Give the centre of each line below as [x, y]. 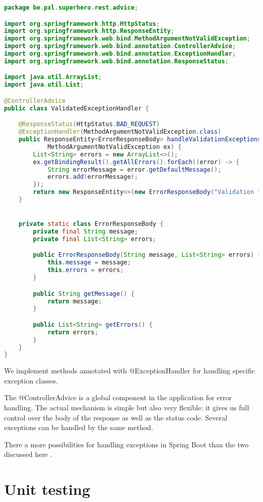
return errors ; [73, 332]
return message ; [75, 301]
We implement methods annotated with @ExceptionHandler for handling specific [129, 371]
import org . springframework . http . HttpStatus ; [82, 24]
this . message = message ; [89, 263]
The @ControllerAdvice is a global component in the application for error [118, 397]
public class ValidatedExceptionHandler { [77, 108]
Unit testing [47, 489]
